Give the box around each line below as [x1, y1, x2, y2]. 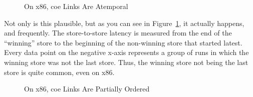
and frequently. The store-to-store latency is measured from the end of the [4, 27, 232, 38]
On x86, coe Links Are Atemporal [24, 1, 128, 11]
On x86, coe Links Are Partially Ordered [24, 83, 150, 94]
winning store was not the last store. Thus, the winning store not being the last [4, 56, 248, 67]
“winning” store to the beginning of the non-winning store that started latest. [4, 37, 242, 47]
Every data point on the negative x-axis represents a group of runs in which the [4, 47, 249, 57]
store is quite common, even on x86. [4, 66, 115, 77]
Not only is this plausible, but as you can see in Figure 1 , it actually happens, [4, 17, 244, 28]
